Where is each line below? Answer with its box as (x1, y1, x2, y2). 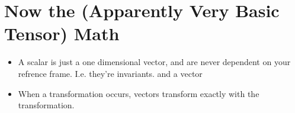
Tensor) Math (4, 21, 120, 46)
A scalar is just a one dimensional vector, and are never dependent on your (18, 56, 291, 68)
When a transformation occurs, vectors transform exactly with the (18, 87, 259, 99)
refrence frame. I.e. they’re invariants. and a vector (18, 67, 203, 79)
